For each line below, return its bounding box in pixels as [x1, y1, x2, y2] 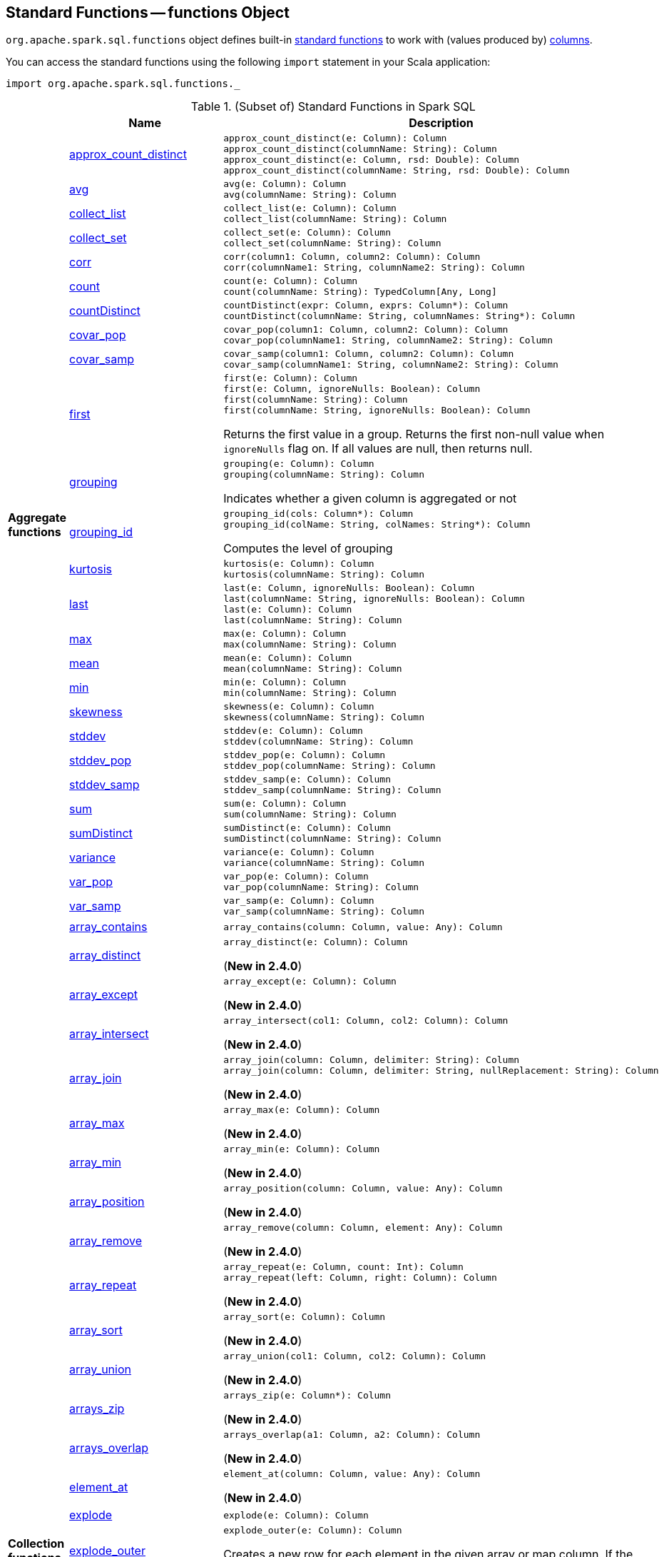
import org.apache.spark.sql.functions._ [6, 78, 240, 90]
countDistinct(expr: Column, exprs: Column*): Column [223, 300, 509, 311]
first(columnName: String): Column [223, 394, 408, 405]
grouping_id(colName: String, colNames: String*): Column [223, 519, 531, 530]
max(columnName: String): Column [223, 639, 397, 650]
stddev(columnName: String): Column [223, 736, 414, 747]
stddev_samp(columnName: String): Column [223, 785, 441, 796]
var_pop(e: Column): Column [223, 871, 369, 882]
